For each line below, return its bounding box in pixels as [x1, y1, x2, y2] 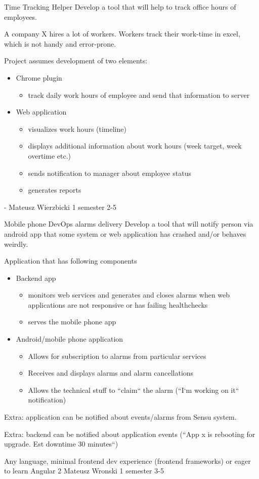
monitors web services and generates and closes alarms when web [28, 289, 230, 300]
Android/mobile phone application [16, 334, 123, 344]
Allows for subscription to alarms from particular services [28, 350, 206, 361]
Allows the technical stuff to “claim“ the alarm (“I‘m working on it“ [28, 384, 239, 395]
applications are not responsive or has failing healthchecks [28, 299, 208, 310]
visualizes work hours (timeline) [28, 123, 126, 134]
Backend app [16, 272, 56, 283]
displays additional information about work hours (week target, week [28, 140, 242, 151]
